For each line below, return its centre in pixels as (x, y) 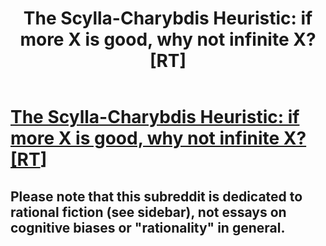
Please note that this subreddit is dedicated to (156, 196)
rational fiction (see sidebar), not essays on (148, 212)
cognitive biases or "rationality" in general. (148, 227)
